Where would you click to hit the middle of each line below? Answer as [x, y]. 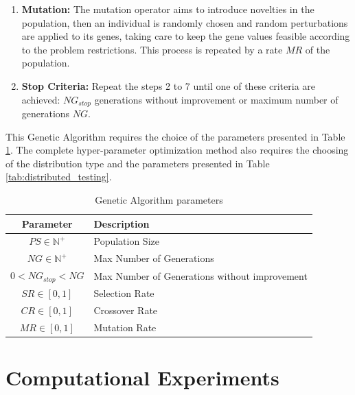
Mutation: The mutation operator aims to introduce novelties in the [168, 9]
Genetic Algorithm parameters [159, 199]
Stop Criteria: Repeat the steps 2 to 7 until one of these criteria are [169, 85]
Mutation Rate [125, 327]
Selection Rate [124, 292]
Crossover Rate [126, 310]
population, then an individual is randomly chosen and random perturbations [185, 22]
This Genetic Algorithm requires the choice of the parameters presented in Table [175, 136]
